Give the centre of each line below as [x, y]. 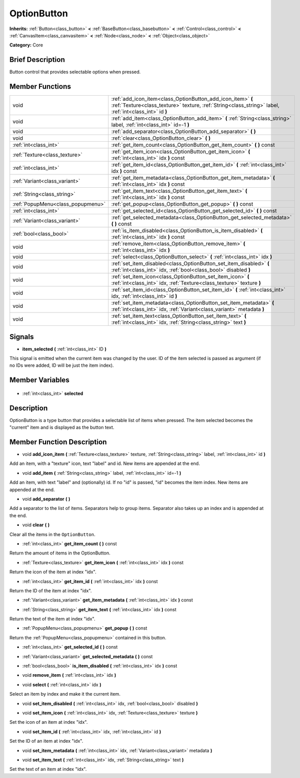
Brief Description [37, 60]
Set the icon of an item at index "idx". [49, 722]
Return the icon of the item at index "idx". [53, 572]
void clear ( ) [36, 525]
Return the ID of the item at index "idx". [51, 590]
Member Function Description [58, 442]
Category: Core [26, 45]
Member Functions [40, 87]
